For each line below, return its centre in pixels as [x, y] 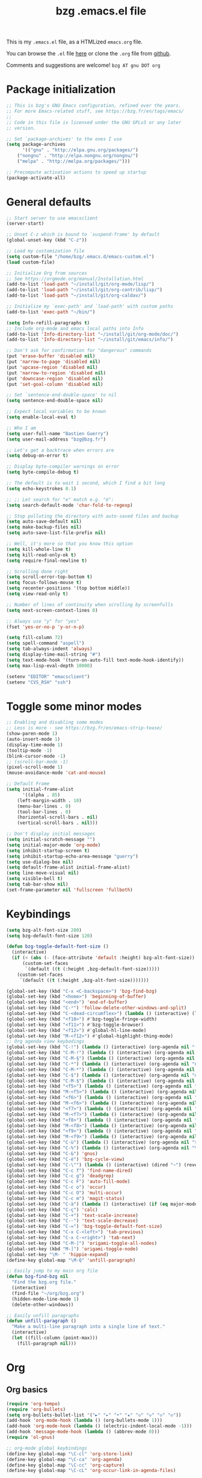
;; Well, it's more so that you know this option [70, 544]
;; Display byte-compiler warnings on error [63, 467]
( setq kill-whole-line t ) [38, 549]
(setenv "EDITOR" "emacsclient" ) [48, 676]
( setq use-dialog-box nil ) [40, 862]
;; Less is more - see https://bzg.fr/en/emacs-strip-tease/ [84, 728]
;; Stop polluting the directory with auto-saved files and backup [93, 516]
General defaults [49, 202]
